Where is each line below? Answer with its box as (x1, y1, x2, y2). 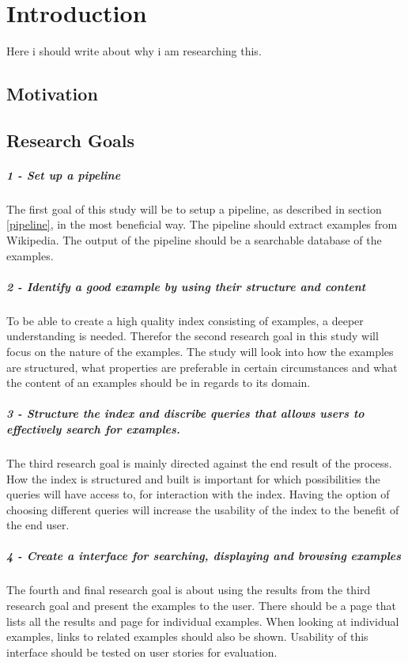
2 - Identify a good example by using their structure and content (6, 278, 366, 294)
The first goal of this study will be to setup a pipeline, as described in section (6, 200, 382, 217)
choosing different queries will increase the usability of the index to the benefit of (6, 501, 399, 517)
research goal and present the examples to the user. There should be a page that (6, 597, 396, 614)
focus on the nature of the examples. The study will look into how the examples (6, 343, 394, 359)
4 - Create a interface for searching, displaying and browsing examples (6, 547, 402, 564)
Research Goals (6, 127, 135, 152)
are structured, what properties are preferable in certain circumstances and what (6, 358, 398, 375)
